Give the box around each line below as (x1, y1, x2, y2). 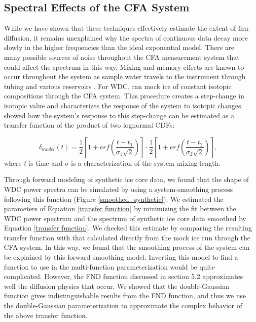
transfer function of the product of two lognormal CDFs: (4, 120, 175, 130)
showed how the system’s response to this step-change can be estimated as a (4, 110, 234, 120)
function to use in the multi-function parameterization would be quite (4, 261, 215, 272)
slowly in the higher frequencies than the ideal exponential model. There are (4, 42, 234, 52)
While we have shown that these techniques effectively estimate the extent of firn (4, 23, 249, 33)
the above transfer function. (4, 310, 88, 320)
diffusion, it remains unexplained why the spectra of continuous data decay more (4, 32, 248, 43)
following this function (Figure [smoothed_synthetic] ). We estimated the (4, 193, 223, 204)
